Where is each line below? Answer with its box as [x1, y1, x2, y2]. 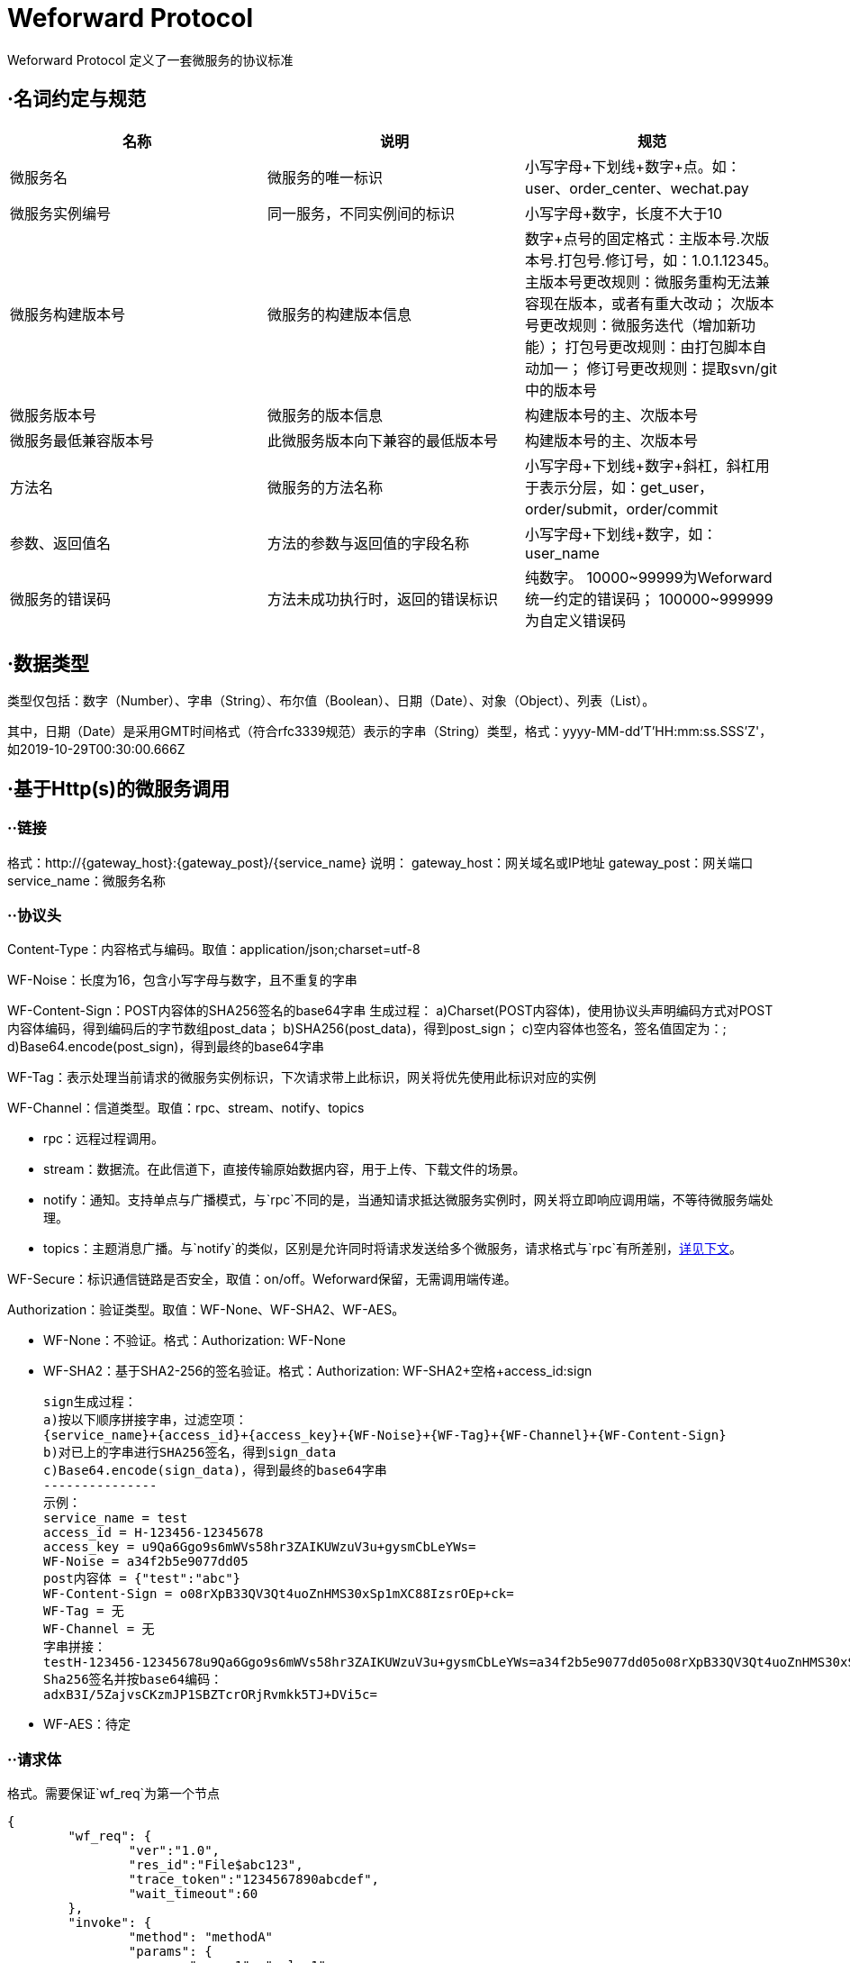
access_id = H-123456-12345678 [43, 1525, 264, 1540]
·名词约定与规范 [7, 87, 147, 111]
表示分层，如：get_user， [538, 477, 713, 496]
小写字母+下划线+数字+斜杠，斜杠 [524, 456, 755, 475]
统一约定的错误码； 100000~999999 [524, 589, 773, 608]
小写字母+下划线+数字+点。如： [524, 157, 741, 176]
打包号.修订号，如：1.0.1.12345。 [557, 250, 778, 269]
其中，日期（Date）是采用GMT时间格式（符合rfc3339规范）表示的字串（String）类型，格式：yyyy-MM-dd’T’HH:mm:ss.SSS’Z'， [7, 723, 773, 740]
